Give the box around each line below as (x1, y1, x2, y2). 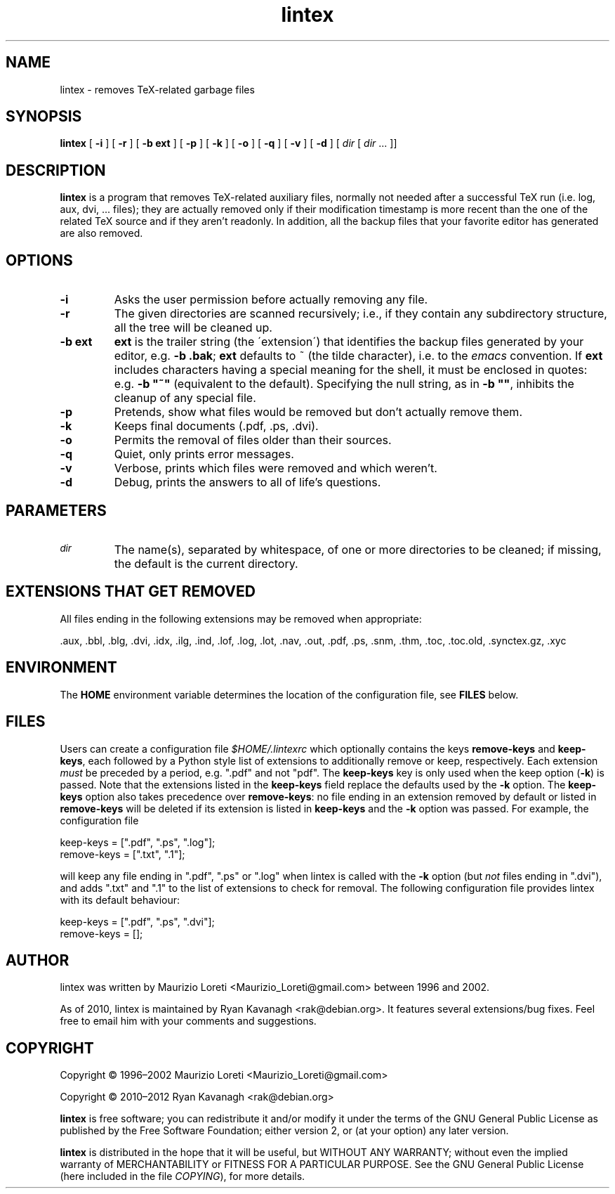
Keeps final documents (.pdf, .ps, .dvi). (114, 419, 319, 434)
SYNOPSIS (6, 108, 82, 126)
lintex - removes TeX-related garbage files (60, 83, 255, 96)
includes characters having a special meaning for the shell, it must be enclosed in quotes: (114, 363, 588, 377)
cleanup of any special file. (114, 391, 256, 405)
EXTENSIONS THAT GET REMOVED (6, 583, 256, 601)
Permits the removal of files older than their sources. (114, 433, 392, 448)
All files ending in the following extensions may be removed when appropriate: (60, 612, 422, 625)
